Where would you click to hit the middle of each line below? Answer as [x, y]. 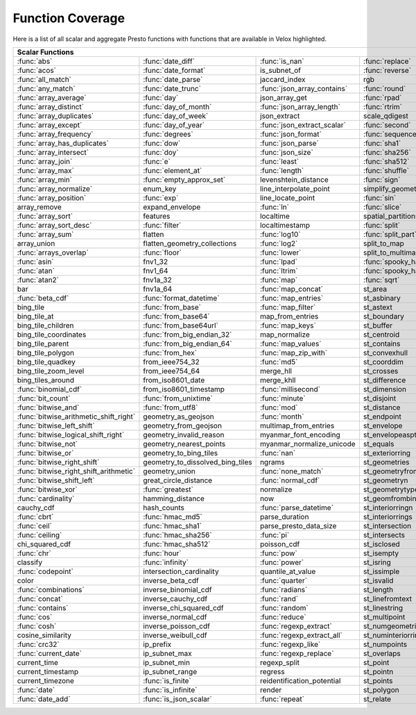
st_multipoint [384, 616]
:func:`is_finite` [167, 680]
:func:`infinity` [166, 562]
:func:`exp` [161, 198]
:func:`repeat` [283, 699]
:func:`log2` [279, 243]
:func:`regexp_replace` [297, 653]
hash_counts [164, 507]
